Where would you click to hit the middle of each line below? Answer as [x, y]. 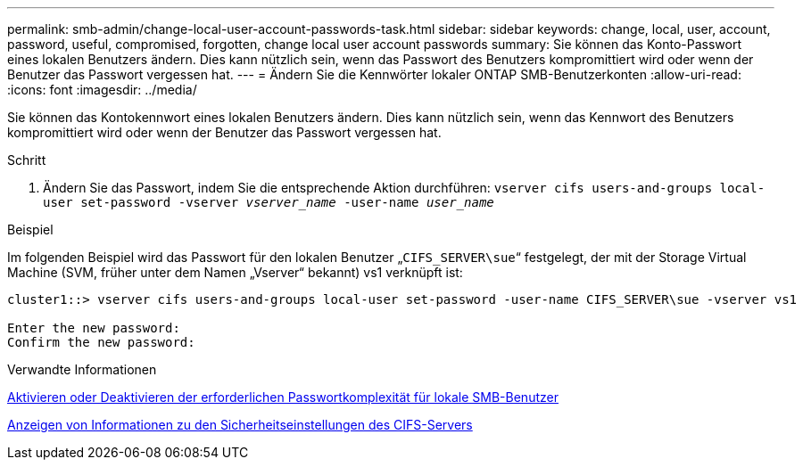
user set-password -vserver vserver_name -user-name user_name [269, 202]
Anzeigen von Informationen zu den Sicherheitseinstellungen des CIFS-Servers [240, 425]
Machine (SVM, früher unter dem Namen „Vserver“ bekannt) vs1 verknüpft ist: [235, 272]
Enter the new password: [94, 328]
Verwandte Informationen [82, 369]
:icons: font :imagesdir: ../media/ [102, 90]
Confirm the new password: [101, 342]
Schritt [27, 160]
